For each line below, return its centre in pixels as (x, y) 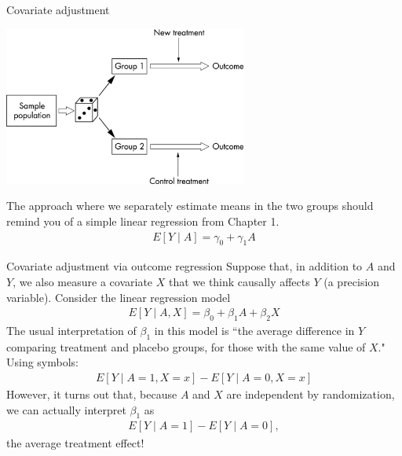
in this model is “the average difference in (254, 331)
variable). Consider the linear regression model (119, 297)
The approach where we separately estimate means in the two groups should (190, 206)
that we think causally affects (239, 282)
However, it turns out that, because (92, 394)
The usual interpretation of (71, 331)
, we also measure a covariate (83, 282)
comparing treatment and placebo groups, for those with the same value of (186, 346)
